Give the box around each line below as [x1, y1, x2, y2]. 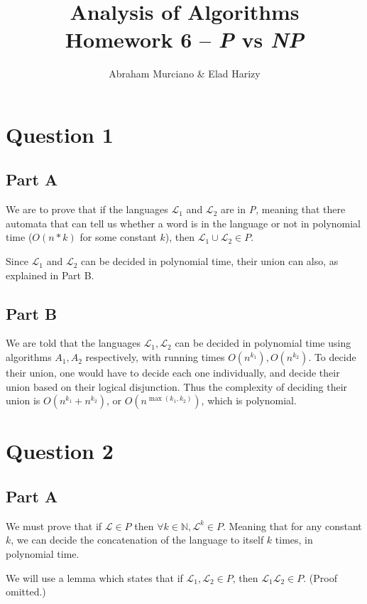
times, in [275, 532, 313, 547]
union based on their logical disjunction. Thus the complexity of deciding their [6, 379, 348, 394]
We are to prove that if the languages [6, 202, 168, 217]
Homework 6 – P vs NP [65, 25, 305, 55]
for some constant [80, 230, 157, 244]
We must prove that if [6, 518, 102, 533]
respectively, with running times [85, 350, 225, 365]
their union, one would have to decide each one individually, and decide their [6, 365, 340, 380]
